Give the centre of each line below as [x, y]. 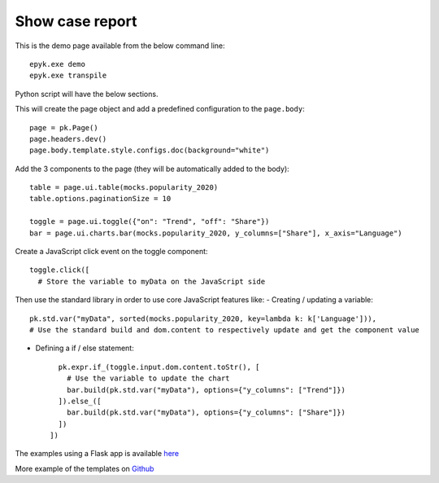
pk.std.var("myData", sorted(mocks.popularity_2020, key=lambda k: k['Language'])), [203, 318]
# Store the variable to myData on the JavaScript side [152, 281]
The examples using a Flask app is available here [97, 454]
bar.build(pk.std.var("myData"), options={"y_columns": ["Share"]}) [206, 413]
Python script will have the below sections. [87, 94]
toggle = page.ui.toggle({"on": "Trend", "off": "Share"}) [150, 222]
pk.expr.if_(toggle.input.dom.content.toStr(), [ [159, 367]
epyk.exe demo [57, 64]
